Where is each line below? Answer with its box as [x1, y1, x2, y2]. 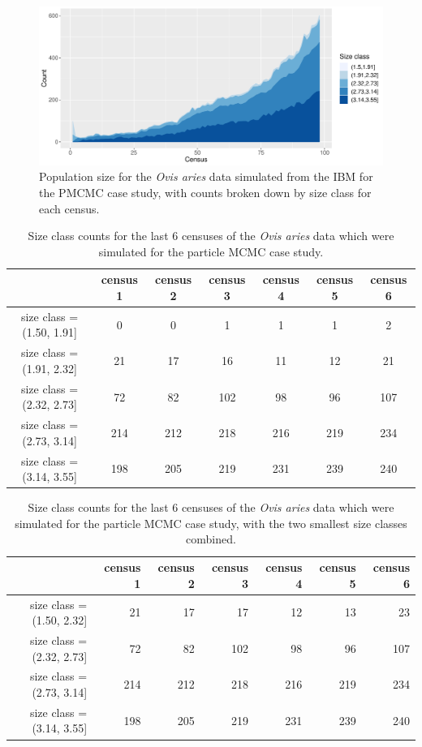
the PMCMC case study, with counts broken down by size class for [39, 184, 372, 201]
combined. [186, 530, 236, 547]
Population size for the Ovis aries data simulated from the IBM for [39, 168, 373, 185]
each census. [39, 200, 100, 217]
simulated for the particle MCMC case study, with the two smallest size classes [15, 514, 407, 531]
